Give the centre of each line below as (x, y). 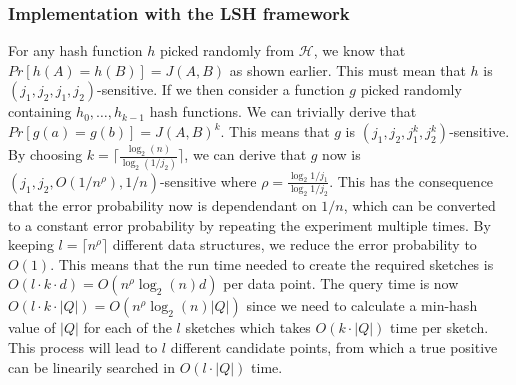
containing (40, 111)
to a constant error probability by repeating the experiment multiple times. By (249, 224)
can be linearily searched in (91, 366)
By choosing (45, 154)
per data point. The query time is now (341, 283)
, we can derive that (245, 154)
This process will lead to (83, 347)
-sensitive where (208, 180)
